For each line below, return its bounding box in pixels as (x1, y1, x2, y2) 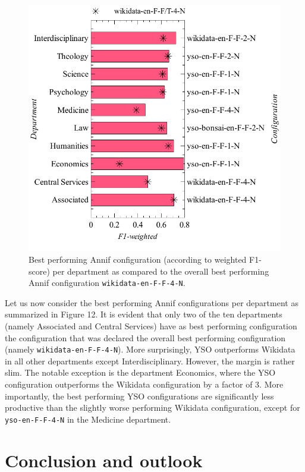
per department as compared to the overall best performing (52, 265, 269, 277)
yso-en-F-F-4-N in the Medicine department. (5, 413, 171, 425)
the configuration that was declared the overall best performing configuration (5, 331, 286, 344)
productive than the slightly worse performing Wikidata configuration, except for (5, 401, 300, 414)
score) (29, 265, 50, 277)
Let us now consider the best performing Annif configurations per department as (5, 296, 298, 309)
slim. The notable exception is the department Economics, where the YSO (5, 366, 276, 379)
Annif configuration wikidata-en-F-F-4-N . (29, 276, 185, 289)
